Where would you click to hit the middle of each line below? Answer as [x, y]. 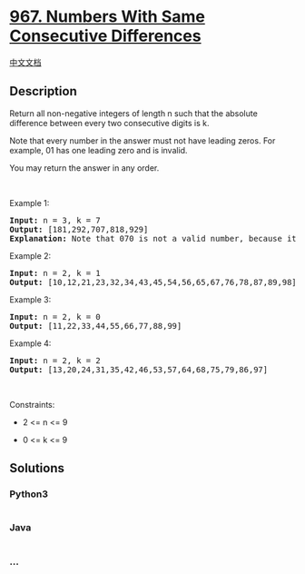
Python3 [29, 494]
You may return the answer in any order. [84, 168]
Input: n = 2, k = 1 [55, 273]
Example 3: [30, 299]
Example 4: [30, 343]
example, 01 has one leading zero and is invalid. [98, 150]
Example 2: [30, 255]
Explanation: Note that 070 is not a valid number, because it [153, 238]
